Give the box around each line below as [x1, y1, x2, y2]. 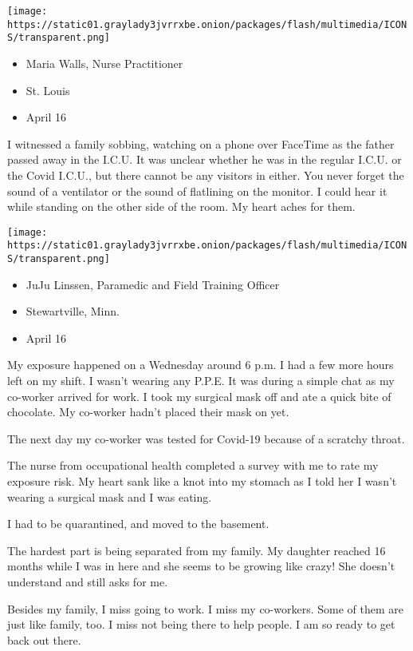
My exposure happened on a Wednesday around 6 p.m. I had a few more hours [7, 356, 394, 373]
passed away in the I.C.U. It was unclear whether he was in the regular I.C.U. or [7, 151, 402, 168]
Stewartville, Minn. [26, 303, 120, 320]
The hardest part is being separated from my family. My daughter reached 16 [7, 542, 386, 558]
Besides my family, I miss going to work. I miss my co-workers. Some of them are [7, 600, 403, 617]
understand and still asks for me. [7, 574, 168, 589]
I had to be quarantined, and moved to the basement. [7, 515, 269, 532]
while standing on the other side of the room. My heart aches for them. [7, 198, 356, 215]
